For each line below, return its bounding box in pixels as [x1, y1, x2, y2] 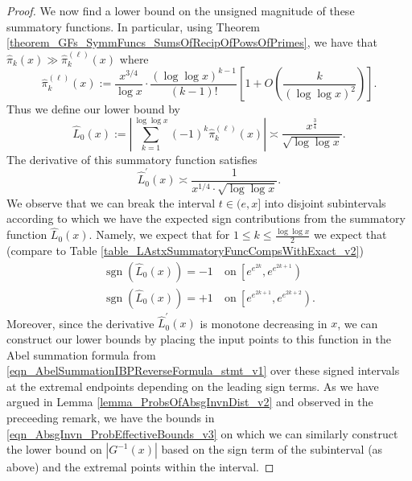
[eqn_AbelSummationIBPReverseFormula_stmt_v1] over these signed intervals [6, 362, 400, 379]
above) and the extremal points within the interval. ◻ [6, 458, 274, 475]
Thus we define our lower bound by [6, 101, 180, 117]
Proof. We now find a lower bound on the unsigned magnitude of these [6, 2, 355, 18]
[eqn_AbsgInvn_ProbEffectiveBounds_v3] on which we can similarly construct [6, 425, 398, 442]
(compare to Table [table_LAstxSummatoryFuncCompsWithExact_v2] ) [6, 242, 364, 259]
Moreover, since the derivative [6, 314, 154, 331]
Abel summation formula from [6, 346, 156, 363]
